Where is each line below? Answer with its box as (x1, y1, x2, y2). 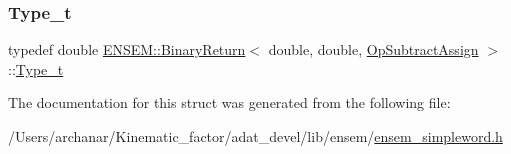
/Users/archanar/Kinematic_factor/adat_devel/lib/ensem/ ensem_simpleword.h (8, 126, 503, 146)
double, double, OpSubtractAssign (268, 39, 479, 60)
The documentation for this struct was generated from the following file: (8, 92, 451, 113)
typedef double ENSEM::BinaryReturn (8, 39, 246, 60)
